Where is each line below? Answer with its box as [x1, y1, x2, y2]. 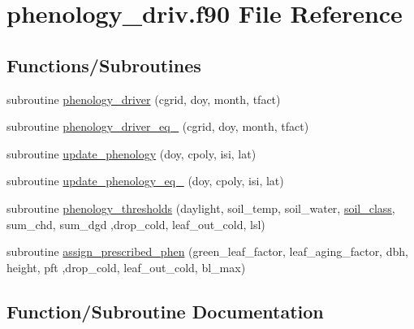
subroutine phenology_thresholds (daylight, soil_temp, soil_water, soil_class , [6, 199, 395, 216]
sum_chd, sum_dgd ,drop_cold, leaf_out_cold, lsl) [6, 215, 265, 232]
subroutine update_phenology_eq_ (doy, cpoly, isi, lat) [6, 172, 284, 189]
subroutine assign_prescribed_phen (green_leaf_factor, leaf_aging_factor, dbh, [6, 243, 408, 260]
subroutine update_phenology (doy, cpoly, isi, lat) [6, 145, 257, 162]
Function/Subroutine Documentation [6, 298, 324, 323]
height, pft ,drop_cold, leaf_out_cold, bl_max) [6, 258, 246, 275]
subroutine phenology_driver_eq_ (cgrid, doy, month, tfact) [6, 118, 309, 135]
